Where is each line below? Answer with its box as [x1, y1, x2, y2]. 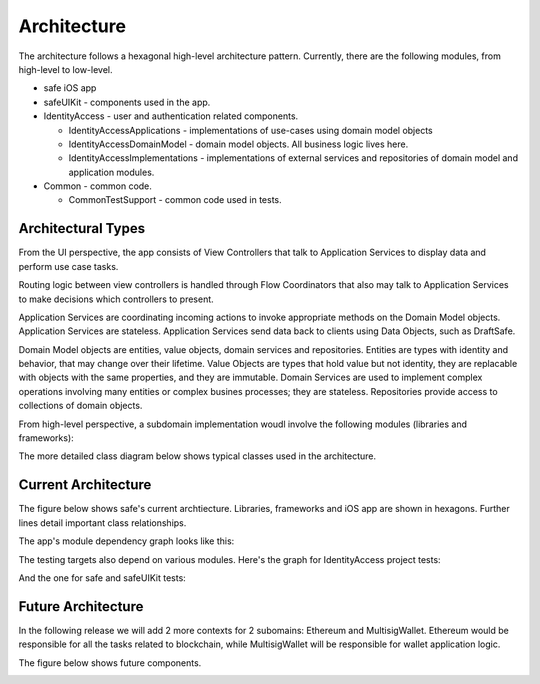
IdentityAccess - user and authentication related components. [43, 110, 299, 122]
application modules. [68, 166, 155, 178]
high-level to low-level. [18, 63, 114, 75]
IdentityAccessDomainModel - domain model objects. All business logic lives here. [68, 138, 409, 150]
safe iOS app [43, 82, 97, 94]
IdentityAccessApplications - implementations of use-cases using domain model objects [68, 124, 434, 136]
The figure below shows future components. [18, 656, 202, 669]
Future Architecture [18, 598, 144, 615]
